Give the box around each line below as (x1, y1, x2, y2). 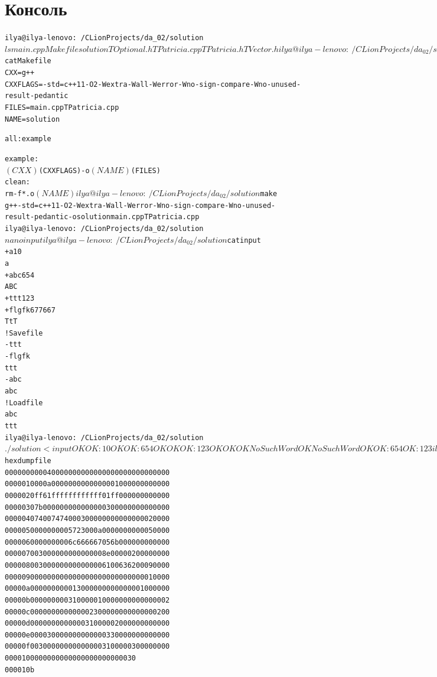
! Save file (5, 328, 43, 337)
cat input (227, 236, 261, 245)
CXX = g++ (5, 69, 35, 77)
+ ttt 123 (5, 294, 35, 302)
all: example (5, 135, 51, 144)
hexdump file (5, 456, 51, 465)
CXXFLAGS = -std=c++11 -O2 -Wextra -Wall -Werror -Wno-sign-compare (5, 80, 250, 89)
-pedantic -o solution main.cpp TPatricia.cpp (30, 213, 200, 222)
